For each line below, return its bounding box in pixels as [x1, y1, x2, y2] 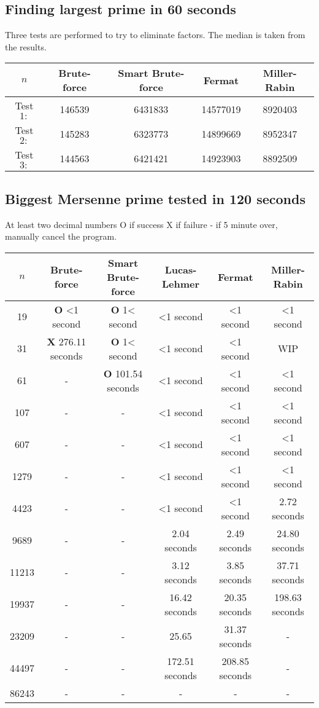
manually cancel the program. [5, 230, 117, 243]
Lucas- [164, 262, 197, 277]
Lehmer [162, 277, 200, 291]
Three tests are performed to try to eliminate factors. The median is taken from [5, 28, 306, 41]
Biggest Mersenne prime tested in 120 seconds [5, 189, 306, 208]
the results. [5, 40, 47, 53]
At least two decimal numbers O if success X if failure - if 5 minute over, [5, 218, 278, 230]
